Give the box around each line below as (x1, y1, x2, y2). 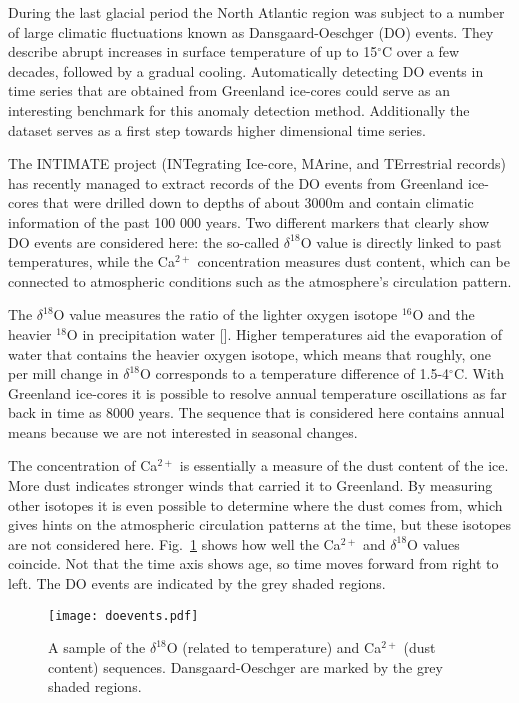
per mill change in (8, 363, 119, 384)
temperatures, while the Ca (8, 251, 175, 272)
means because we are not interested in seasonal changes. (8, 421, 358, 442)
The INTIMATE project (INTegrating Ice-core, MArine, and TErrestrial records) (8, 153, 506, 174)
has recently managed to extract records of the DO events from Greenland (8, 172, 464, 193)
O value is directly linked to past (300, 231, 502, 252)
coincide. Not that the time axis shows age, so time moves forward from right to (8, 553, 499, 574)
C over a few (382, 41, 460, 62)
